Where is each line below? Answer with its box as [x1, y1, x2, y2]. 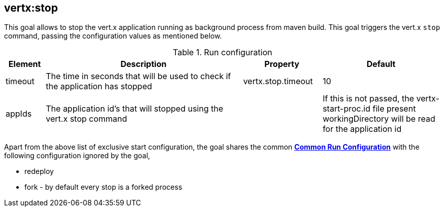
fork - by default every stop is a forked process [24, 183, 182, 192]
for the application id [323, 124, 402, 134]
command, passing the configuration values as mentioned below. [4, 31, 222, 41]
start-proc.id [323, 103, 371, 114]
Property [264, 59, 300, 69]
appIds [6, 109, 32, 119]
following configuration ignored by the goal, [4, 151, 150, 160]
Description [120, 59, 167, 69]
